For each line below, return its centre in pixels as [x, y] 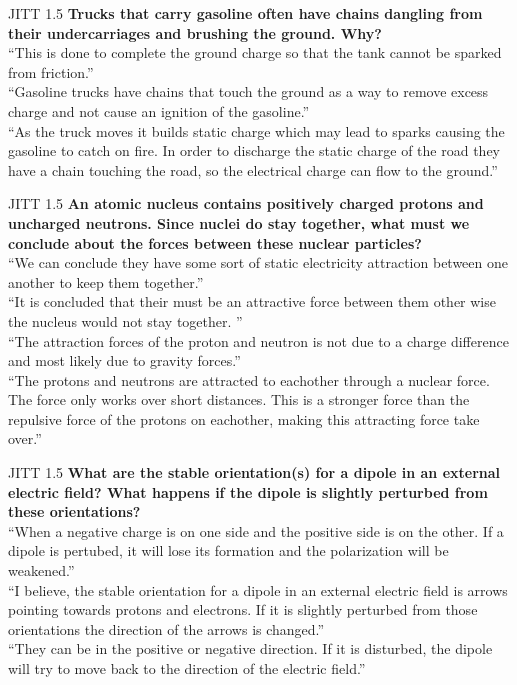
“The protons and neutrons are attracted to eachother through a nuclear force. [249, 379]
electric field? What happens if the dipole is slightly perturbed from [248, 491]
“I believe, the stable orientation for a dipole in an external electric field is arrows [258, 589]
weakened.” [41, 570]
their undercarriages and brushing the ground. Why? [195, 32]
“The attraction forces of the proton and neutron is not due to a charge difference [258, 340]
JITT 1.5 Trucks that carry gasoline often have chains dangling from [245, 13]
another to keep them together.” [106, 281]
